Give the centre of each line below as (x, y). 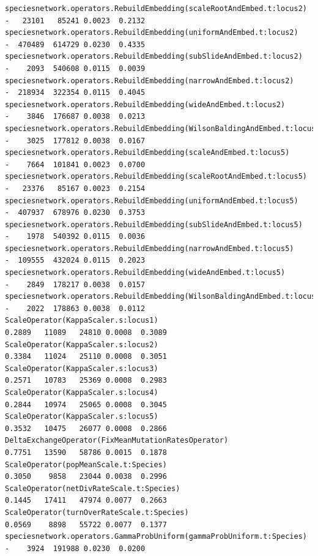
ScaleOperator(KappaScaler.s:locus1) (82, 321)
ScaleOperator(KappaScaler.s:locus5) (82, 417)
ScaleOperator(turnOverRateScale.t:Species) (97, 512)
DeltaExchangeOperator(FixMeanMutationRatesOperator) (117, 441)
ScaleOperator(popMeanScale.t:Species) (86, 464)
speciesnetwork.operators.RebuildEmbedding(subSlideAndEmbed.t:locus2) (154, 57)
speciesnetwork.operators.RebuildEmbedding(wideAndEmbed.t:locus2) (145, 104)
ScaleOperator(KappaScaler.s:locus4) (82, 393)
